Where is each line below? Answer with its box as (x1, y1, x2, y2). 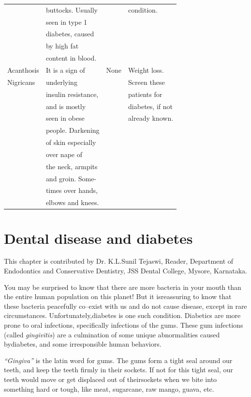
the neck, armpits (45, 161, 98, 171)
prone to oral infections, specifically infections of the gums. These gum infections (4, 320, 243, 330)
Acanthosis (7, 64, 39, 75)
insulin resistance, (45, 89, 99, 99)
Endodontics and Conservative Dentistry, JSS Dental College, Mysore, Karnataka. (4, 266, 247, 276)
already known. (128, 113, 174, 123)
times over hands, (45, 185, 98, 195)
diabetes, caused (45, 29, 94, 39)
